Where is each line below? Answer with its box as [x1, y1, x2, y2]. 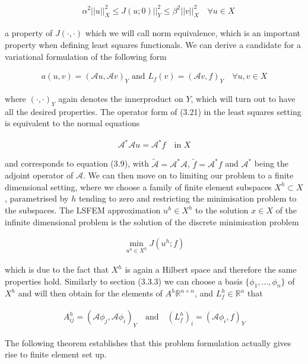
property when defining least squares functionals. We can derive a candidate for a [5, 38, 301, 50]
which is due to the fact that [5, 263, 109, 276]
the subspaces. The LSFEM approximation [5, 204, 161, 216]
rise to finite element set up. [5, 348, 107, 360]
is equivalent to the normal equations [5, 117, 140, 129]
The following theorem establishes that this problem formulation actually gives [5, 336, 291, 349]
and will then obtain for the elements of [18, 287, 163, 299]
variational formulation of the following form [5, 50, 167, 62]
